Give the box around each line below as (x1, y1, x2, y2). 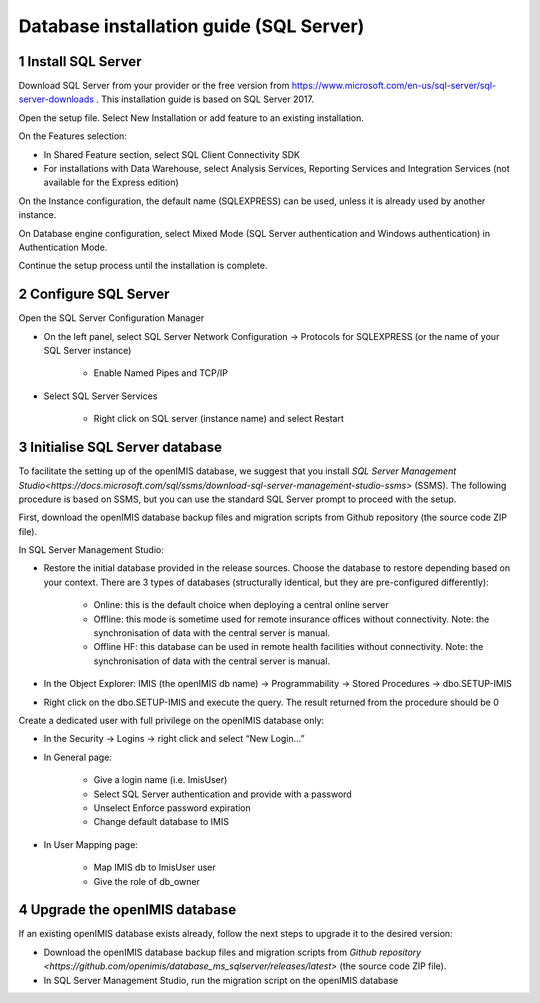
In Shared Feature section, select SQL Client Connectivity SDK (43, 148, 300, 160)
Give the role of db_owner (93, 875, 200, 887)
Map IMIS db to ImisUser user (93, 861, 217, 874)
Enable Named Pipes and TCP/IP (93, 367, 229, 379)
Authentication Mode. (18, 241, 108, 253)
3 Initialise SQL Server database (18, 439, 223, 456)
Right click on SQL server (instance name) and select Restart (93, 413, 345, 425)
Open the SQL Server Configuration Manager (18, 312, 205, 324)
